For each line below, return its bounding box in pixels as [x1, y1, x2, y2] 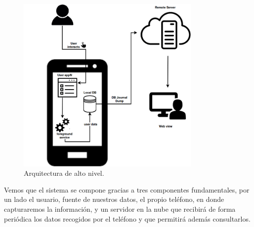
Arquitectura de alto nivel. [24, 168, 104, 178]
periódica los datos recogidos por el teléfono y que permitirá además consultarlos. [4, 213, 251, 224]
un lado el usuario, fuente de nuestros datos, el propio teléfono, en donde [4, 194, 224, 204]
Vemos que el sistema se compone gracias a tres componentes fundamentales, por [4, 184, 250, 195]
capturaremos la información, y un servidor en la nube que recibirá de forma [4, 203, 236, 214]
